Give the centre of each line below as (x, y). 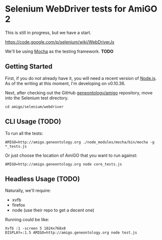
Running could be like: (27, 220)
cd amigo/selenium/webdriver (34, 107)
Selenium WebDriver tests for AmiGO (81, 9)
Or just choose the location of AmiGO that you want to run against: (71, 155)
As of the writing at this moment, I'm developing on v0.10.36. (65, 83)
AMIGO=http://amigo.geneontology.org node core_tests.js (64, 164)
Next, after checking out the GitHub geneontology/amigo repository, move (79, 92)
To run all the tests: (24, 133)
